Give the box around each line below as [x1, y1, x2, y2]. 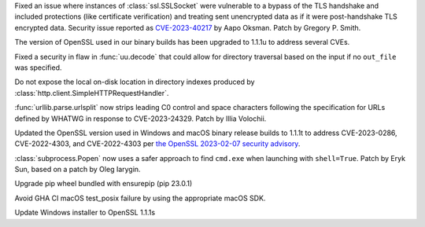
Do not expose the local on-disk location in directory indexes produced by [14, 77, 255, 86]
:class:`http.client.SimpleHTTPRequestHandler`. [14, 88, 169, 97]
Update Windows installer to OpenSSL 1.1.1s [14, 208, 156, 218]
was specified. [14, 63, 62, 72]
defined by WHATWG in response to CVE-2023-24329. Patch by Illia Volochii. [14, 114, 267, 123]
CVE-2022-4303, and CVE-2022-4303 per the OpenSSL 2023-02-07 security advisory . [14, 139, 301, 148]
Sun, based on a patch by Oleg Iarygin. [14, 165, 141, 174]
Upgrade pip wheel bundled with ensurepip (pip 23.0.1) [14, 179, 193, 189]
